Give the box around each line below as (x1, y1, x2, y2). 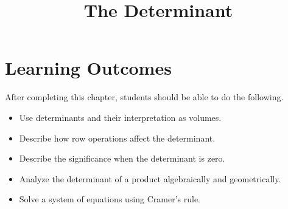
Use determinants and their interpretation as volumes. (19, 111, 222, 123)
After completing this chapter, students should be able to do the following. (5, 91, 284, 103)
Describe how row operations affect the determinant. (19, 131, 216, 144)
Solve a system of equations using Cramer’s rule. (19, 193, 201, 205)
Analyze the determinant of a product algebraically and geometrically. (19, 172, 281, 185)
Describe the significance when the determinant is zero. (19, 152, 225, 165)
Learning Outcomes (5, 55, 172, 80)
